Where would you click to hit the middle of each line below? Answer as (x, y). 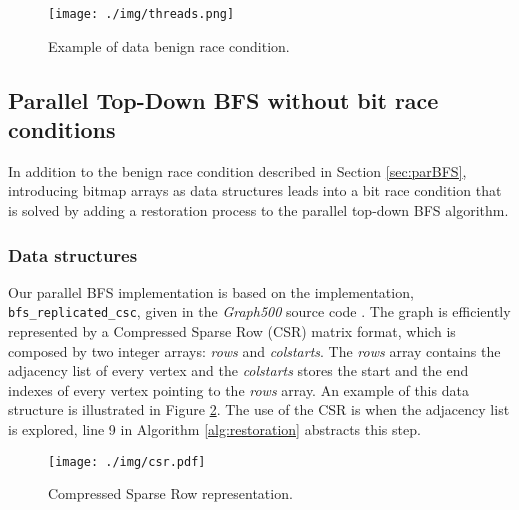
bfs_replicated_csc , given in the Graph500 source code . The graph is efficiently (259, 311)
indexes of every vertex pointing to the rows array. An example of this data (238, 389)
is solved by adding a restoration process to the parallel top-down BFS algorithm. (258, 210)
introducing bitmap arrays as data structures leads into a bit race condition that (255, 190)
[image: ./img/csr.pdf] (127, 461)
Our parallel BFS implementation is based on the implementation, (211, 291)
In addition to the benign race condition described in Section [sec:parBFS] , (237, 170)
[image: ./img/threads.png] (141, 14)
